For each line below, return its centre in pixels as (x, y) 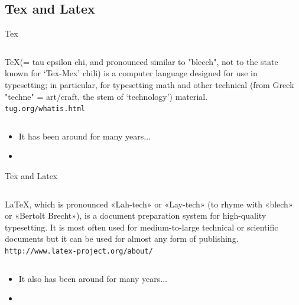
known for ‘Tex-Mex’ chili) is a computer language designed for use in (131, 73)
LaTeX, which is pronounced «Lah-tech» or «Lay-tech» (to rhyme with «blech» (149, 204)
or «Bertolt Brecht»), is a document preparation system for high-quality (136, 215)
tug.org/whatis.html (45, 109)
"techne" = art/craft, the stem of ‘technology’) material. (106, 96)
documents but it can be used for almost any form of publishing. (122, 239)
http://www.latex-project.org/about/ (79, 251)
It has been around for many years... (84, 136)
